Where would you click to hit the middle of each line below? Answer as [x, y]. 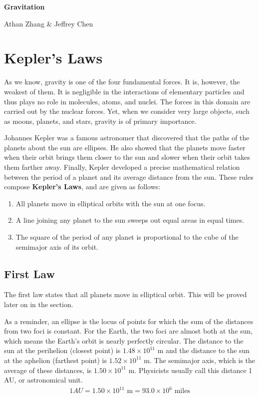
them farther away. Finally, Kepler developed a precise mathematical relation [122, 167]
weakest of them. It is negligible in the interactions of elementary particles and [124, 91]
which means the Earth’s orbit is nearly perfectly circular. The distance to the [124, 340]
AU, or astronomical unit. [43, 380]
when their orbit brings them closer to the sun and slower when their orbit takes [127, 157]
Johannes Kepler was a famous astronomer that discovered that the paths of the [127, 138]
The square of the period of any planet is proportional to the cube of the [127, 237]
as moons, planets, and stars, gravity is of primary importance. [100, 121]
